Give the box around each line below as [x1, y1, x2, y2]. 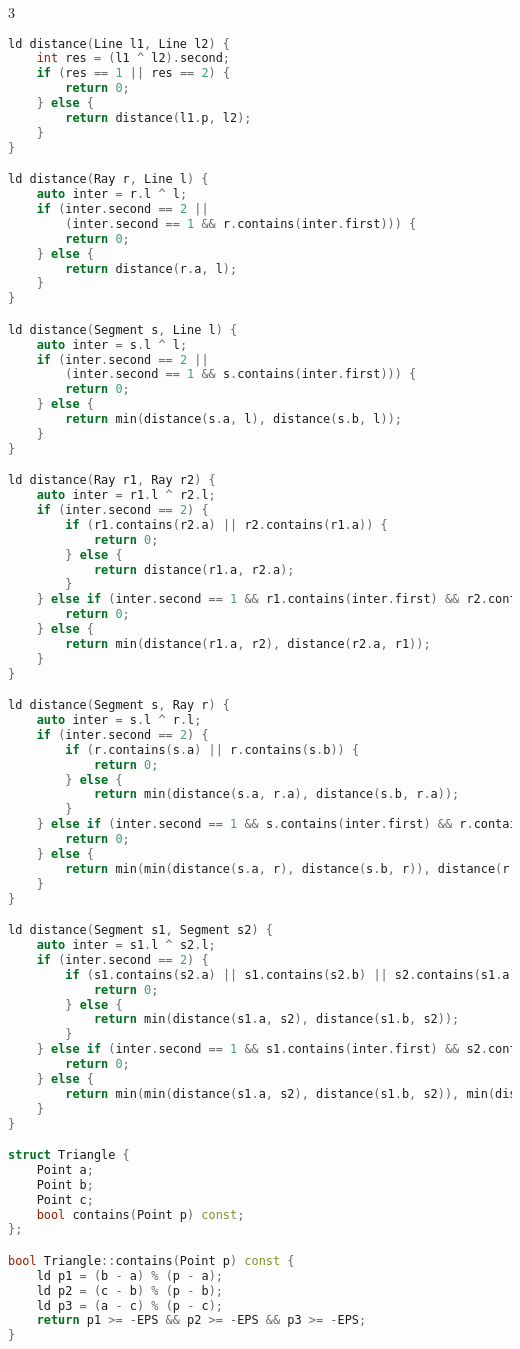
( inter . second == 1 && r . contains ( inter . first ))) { [65, 216, 417, 231]
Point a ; [36, 1162, 94, 1177]
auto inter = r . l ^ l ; [36, 187, 188, 202]
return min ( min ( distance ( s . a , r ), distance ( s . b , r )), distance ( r [65, 861, 510, 876]
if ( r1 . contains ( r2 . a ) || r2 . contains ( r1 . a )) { [65, 517, 388, 532]
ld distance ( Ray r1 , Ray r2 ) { [8, 473, 216, 488]
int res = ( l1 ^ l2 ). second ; [36, 51, 231, 66]
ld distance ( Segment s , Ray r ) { [8, 698, 230, 713]
